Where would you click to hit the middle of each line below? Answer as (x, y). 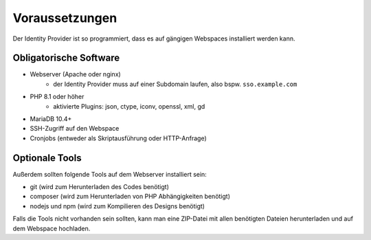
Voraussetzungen (65, 18)
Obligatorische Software (66, 58)
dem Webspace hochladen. (52, 228)
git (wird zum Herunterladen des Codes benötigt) (100, 187)
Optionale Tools (47, 158)
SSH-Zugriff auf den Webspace (75, 129)
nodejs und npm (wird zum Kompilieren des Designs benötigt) (117, 206)
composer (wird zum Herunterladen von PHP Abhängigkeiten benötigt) (130, 197)
